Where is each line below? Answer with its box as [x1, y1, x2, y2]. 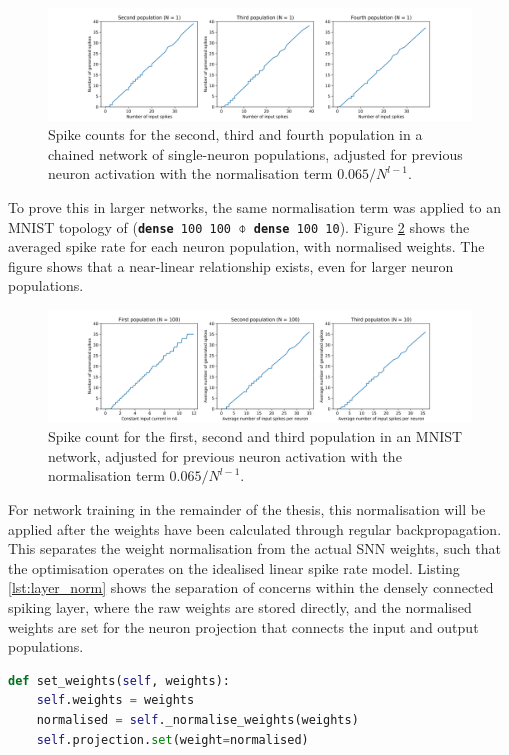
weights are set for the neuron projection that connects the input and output [8, 616, 479, 637]
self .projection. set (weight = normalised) [36, 732, 309, 747]
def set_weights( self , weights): [8, 673, 230, 688]
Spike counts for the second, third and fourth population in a [48, 124, 423, 145]
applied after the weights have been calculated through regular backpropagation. [8, 518, 502, 539]
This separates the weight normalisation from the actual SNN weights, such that [8, 538, 501, 559]
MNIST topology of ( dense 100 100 [8, 216, 231, 237]
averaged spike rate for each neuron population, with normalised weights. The [8, 236, 485, 257]
